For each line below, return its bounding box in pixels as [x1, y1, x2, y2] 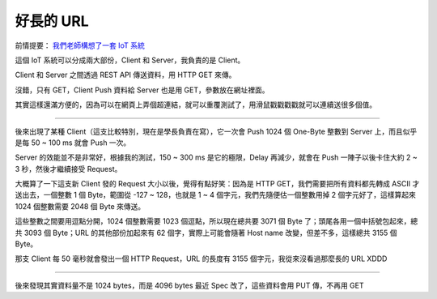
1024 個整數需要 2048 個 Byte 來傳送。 [15, 201, 146, 211]
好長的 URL [15, 12, 89, 30]
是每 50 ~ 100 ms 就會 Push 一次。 [15, 138, 131, 147]
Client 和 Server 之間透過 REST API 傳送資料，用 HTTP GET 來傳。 [15, 70, 236, 80]
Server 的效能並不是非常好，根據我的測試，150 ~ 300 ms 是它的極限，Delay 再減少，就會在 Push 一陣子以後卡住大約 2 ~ [15, 152, 418, 162]
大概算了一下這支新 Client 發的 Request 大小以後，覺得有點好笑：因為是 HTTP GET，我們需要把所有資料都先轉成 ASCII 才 [15, 179, 420, 189]
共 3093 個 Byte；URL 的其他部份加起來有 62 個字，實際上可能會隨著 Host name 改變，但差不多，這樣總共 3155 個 [15, 228, 397, 237]
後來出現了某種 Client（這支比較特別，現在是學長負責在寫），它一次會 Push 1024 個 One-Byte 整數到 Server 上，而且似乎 [15, 126, 418, 136]
